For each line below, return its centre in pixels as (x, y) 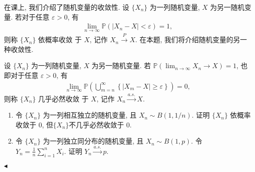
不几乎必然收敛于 (97, 124)
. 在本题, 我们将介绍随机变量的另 (188, 39)
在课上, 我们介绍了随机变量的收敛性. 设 (67, 7)
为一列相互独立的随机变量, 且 (90, 115)
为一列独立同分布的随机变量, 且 (93, 141)
